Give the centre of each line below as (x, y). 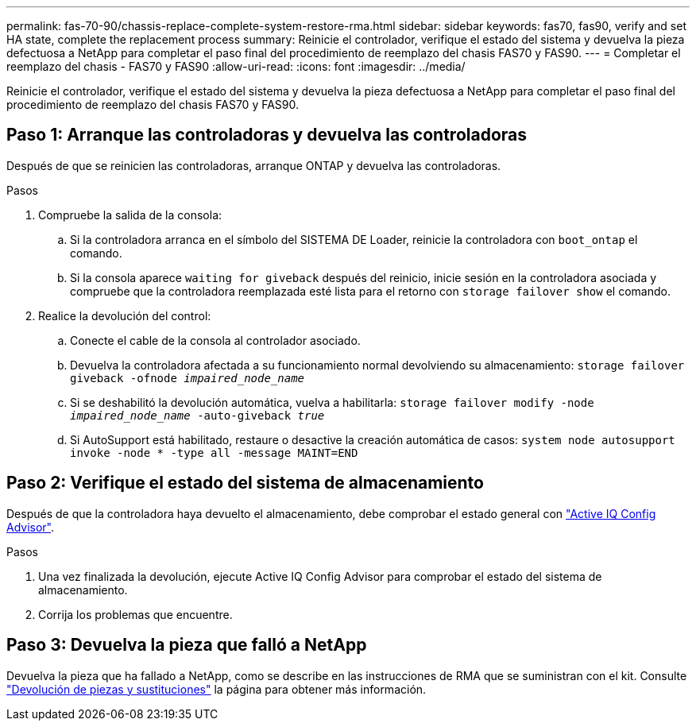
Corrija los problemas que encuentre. (135, 614)
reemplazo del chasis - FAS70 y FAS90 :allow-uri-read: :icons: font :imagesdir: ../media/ (236, 66)
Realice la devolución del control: (125, 315)
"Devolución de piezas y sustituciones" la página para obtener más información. (217, 689)
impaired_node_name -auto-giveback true (197, 415)
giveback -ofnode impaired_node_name (188, 378)
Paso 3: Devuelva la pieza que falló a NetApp (187, 645)
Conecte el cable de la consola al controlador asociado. (215, 340)
